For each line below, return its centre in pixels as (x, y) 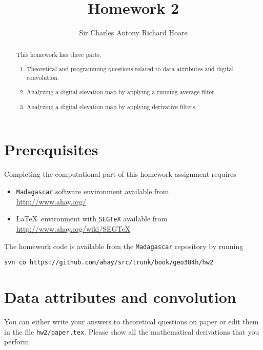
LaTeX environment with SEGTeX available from (92, 219)
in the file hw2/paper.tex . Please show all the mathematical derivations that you (132, 331)
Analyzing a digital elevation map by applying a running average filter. (122, 92)
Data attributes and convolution (120, 297)
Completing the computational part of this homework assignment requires (120, 174)
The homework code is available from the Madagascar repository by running (124, 246)
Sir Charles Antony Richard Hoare (133, 33)
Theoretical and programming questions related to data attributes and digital (130, 69)
